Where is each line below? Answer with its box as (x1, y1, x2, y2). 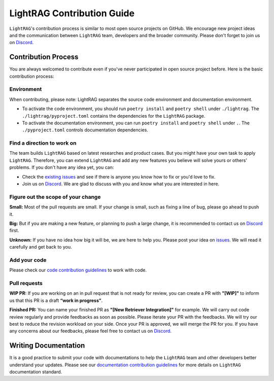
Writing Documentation (9, 341, 85, 350)
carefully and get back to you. (9, 244, 72, 250)
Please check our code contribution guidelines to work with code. (9, 267, 147, 273)
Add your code (9, 256, 47, 263)
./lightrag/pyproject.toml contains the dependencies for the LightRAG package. (22, 113, 205, 119)
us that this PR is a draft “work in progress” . (9, 297, 103, 303)
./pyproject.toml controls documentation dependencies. (22, 127, 148, 133)
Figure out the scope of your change (9, 193, 101, 200)
